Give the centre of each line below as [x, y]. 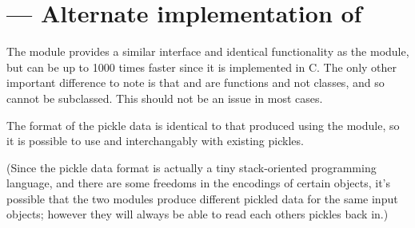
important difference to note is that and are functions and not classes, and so [196, 83]
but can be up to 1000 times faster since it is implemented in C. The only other [202, 67]
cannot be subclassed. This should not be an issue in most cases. [165, 98]
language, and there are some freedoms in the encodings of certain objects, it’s [199, 183]
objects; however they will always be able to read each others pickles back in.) [198, 214]
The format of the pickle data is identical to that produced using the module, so [203, 125]
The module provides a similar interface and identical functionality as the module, [208, 51]
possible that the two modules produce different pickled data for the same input [202, 198]
